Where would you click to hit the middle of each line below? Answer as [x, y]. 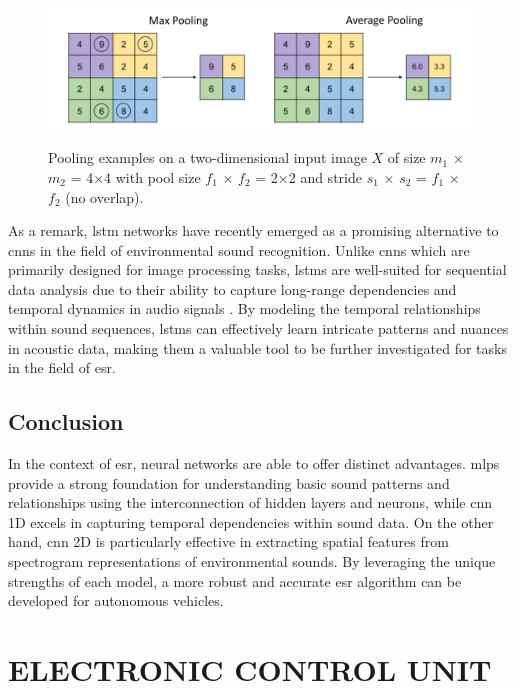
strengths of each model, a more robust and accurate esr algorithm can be [235, 580]
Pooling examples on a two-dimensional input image [207, 157]
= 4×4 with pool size [135, 176]
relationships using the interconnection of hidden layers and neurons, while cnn [250, 502]
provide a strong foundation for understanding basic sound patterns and [229, 482]
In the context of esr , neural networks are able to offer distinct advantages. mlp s [254, 463]
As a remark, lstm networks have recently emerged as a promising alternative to [253, 230]
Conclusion [66, 421]
